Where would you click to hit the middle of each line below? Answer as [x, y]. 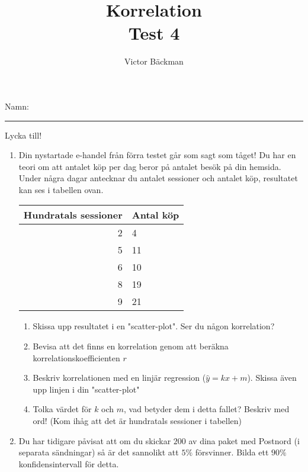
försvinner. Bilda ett [232, 452]
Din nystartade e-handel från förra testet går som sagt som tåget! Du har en [157, 155]
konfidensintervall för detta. [69, 463]
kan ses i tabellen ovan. [61, 189]
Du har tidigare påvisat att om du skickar [95, 440]
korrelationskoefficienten [76, 357]
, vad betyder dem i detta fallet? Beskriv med [207, 409]
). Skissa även [272, 378]
